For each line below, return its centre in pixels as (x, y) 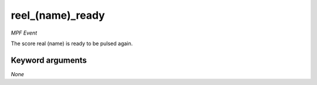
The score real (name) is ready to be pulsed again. (72, 43)
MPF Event (24, 33)
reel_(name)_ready (58, 15)
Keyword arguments (49, 60)
